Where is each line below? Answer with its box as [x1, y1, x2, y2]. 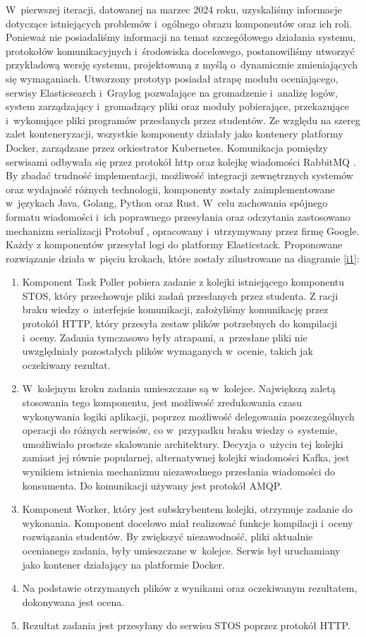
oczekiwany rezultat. [22, 357, 111, 372]
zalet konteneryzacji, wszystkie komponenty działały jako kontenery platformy [6, 126, 343, 141]
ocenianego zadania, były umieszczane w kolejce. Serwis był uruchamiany [22, 542, 341, 557]
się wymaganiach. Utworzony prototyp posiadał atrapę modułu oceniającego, [6, 71, 338, 85]
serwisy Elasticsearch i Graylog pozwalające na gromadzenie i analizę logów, [6, 85, 338, 99]
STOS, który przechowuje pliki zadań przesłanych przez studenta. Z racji [22, 288, 338, 303]
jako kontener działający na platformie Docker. [22, 557, 225, 571]
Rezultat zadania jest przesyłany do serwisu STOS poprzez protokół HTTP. [22, 618, 350, 633]
